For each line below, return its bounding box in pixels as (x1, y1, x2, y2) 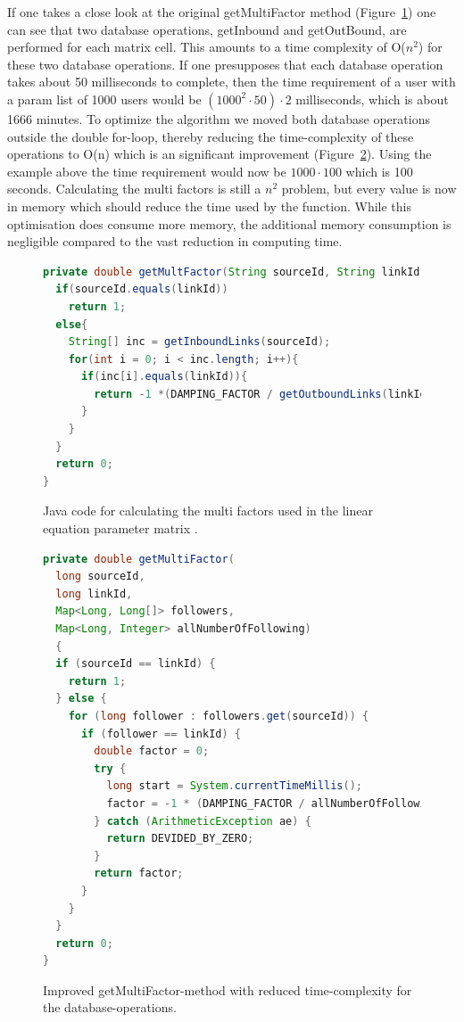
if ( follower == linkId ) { (80, 727, 242, 740)
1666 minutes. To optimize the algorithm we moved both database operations (7, 109, 430, 128)
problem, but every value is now (281, 179, 457, 198)
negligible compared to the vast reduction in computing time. (7, 232, 343, 251)
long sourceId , (55, 570, 145, 583)
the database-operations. (43, 998, 177, 1017)
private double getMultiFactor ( (43, 552, 235, 565)
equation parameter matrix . (43, 519, 198, 538)
